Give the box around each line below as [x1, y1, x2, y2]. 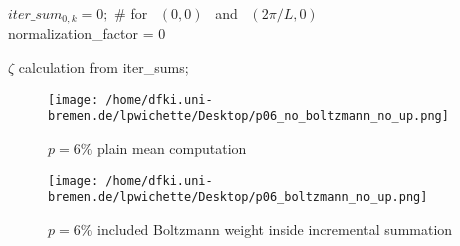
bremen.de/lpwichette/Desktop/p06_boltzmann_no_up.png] [48, 190, 428, 205]
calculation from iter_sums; [18, 57, 189, 78]
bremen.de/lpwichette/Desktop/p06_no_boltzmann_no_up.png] [48, 109, 449, 124]
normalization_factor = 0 [8, 23, 166, 44]
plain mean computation [97, 137, 247, 158]
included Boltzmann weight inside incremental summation [97, 218, 453, 239]
